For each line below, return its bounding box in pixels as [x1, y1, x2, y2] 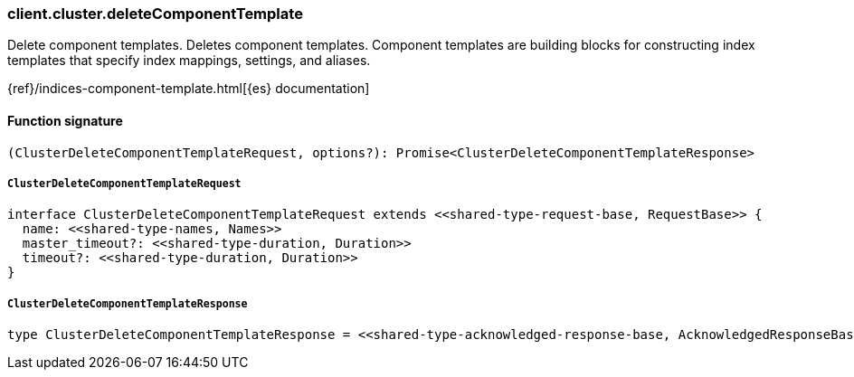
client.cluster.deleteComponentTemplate [7, 5, 303, 23]
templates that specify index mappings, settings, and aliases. [7, 52, 371, 69]
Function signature [7, 112, 123, 128]
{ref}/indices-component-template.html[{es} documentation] [7, 80, 370, 97]
